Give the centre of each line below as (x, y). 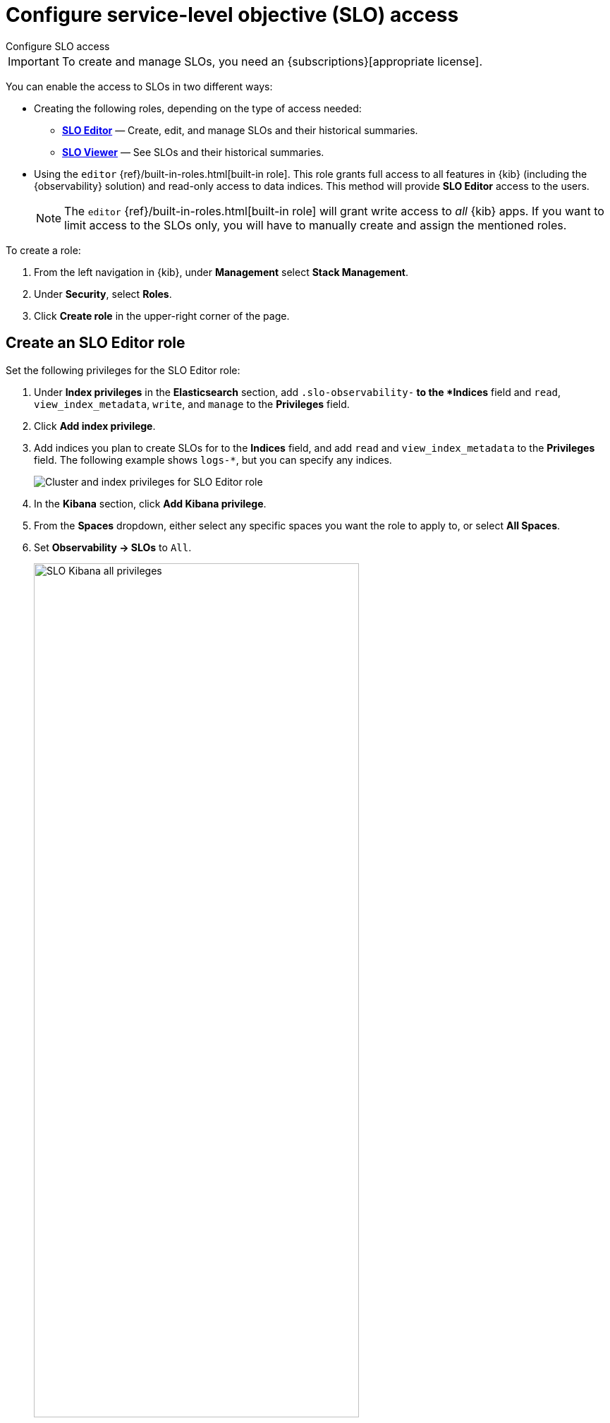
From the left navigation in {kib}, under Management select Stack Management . (221, 272)
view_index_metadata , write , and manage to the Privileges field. (192, 404)
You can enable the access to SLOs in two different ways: (139, 86)
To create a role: (43, 250)
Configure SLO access (58, 46)
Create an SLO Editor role (96, 343)
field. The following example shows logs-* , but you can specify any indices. (213, 460)
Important (33, 61)
